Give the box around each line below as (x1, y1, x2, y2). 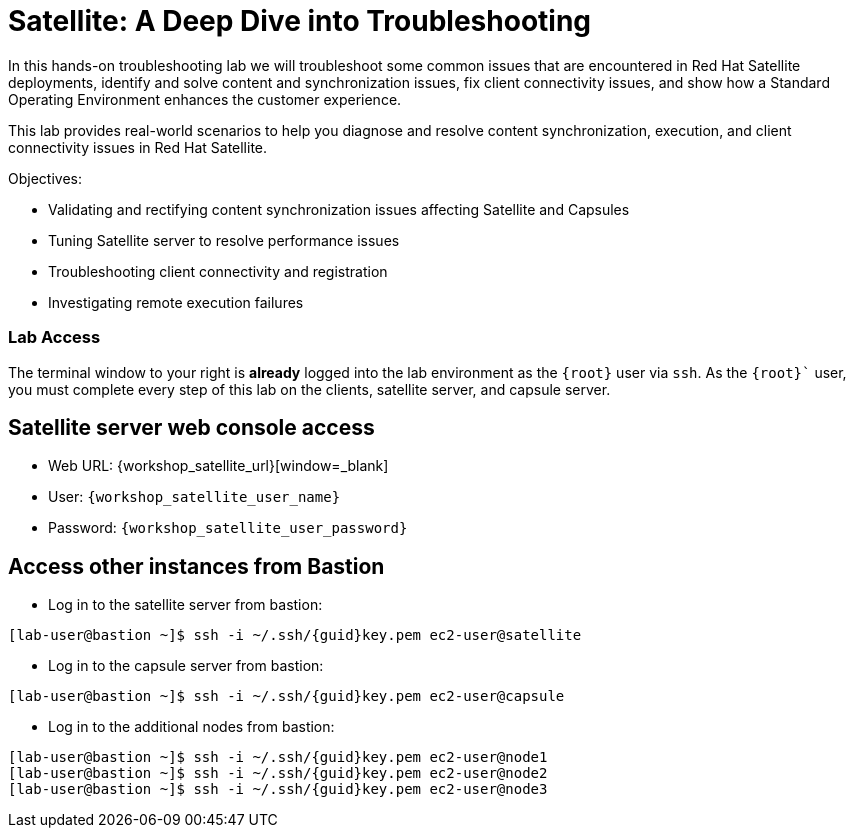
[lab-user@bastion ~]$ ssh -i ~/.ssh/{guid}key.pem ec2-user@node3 (8, 781, 548, 798)
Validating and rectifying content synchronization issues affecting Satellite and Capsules (48, 200, 630, 218)
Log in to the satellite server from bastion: (48, 596, 323, 614)
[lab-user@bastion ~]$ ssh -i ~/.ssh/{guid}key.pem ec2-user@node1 (8, 749, 548, 766)
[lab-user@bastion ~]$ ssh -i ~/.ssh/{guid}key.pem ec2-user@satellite (8, 627, 582, 644)
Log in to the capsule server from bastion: (48, 657, 324, 675)
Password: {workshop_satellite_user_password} (48, 519, 408, 537)
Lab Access (8, 327, 101, 348)
